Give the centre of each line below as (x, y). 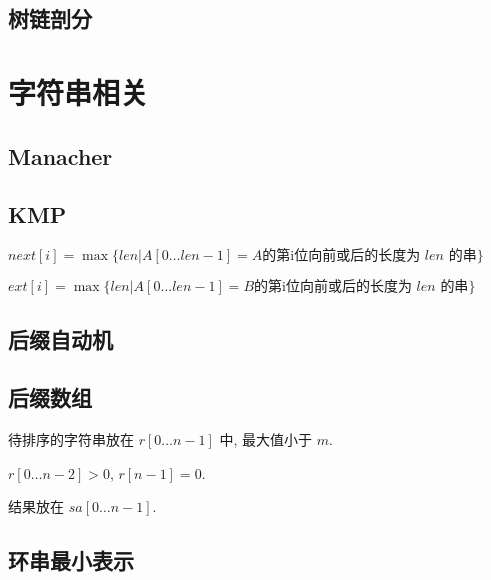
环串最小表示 (71, 560)
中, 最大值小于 (266, 439)
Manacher (60, 155)
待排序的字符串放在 (71, 439)
